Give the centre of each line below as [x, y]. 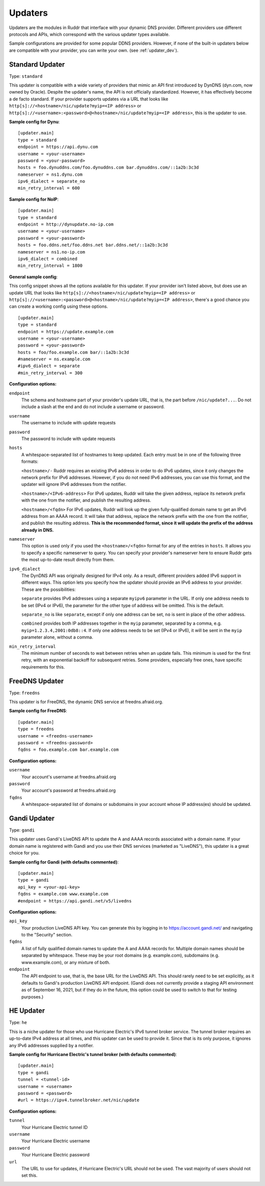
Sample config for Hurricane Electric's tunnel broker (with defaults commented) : [93, 1055]
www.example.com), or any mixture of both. [66, 962]
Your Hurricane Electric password [55, 1155]
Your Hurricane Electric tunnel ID [54, 1127]
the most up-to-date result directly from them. [68, 560]
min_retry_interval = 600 [49, 188]
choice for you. [24, 853]
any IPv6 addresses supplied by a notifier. [52, 1045]
